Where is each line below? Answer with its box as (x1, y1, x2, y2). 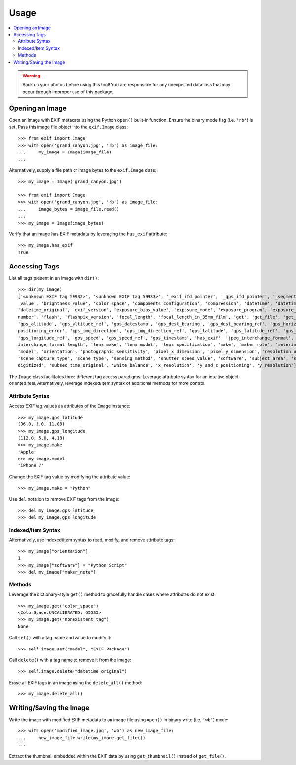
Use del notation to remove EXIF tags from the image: (9, 496, 120, 502)
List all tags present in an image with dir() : (9, 275, 99, 281)
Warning (22, 73, 40, 78)
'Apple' (18, 449, 37, 455)
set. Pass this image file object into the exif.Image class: (9, 124, 128, 130)
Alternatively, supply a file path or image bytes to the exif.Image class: (9, 167, 157, 173)
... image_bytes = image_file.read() (18, 206, 119, 212)
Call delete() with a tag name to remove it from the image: (9, 657, 132, 663)
